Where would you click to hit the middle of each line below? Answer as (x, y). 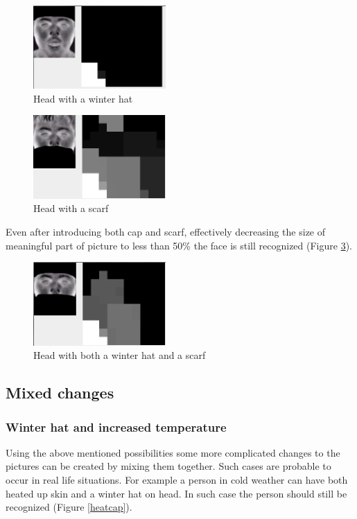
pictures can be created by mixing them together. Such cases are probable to (168, 466)
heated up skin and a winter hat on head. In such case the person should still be (176, 493)
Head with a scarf (71, 208)
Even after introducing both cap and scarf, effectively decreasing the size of (166, 231)
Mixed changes (60, 393)
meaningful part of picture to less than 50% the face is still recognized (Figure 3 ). (179, 245)
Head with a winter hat (83, 98)
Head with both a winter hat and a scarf (120, 355)
